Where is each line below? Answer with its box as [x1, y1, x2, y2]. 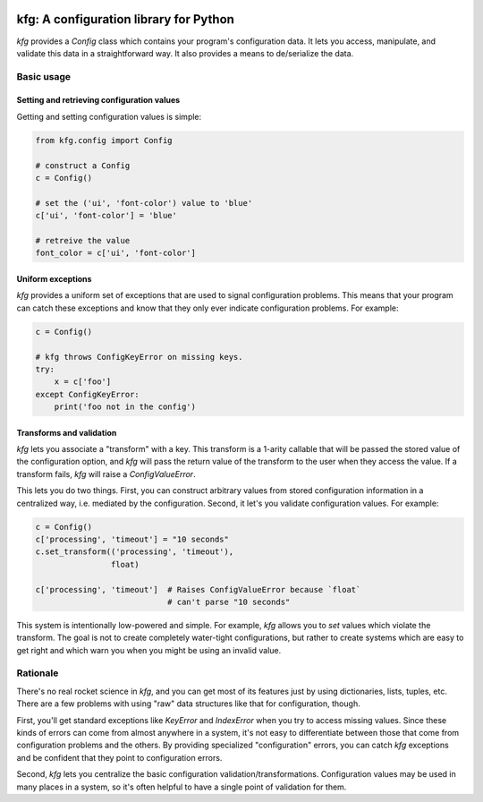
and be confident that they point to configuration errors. [16, 752, 223, 763]
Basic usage [16, 70, 72, 82]
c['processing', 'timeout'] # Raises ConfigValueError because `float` [35, 584, 361, 594]
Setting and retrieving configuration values [16, 95, 181, 106]
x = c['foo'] [54, 377, 112, 387]
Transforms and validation [16, 427, 117, 438]
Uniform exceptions [16, 273, 92, 284]
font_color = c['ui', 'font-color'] [35, 248, 197, 259]
